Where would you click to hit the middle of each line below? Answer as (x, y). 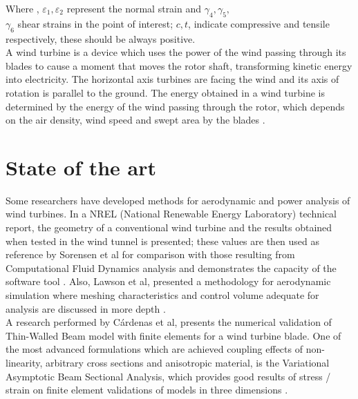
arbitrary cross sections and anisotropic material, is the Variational (188, 362)
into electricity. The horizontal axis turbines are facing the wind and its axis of (172, 79)
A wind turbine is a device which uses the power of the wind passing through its (176, 52)
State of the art (81, 167)
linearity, (24, 362)
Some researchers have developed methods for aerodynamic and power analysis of (178, 200)
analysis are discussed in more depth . (86, 308)
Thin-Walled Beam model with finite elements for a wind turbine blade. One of (173, 335)
